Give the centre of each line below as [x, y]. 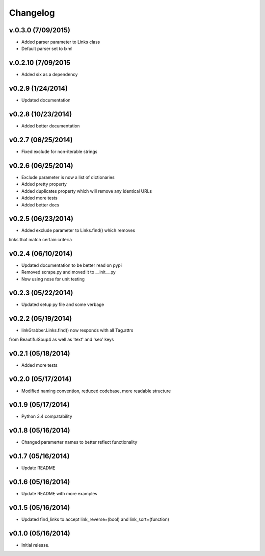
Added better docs [40, 205]
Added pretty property [44, 184]
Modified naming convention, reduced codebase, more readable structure [96, 391]
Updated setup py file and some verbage [63, 304]
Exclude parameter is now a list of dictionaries [68, 177]
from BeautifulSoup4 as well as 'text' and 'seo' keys [62, 339]
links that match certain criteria [40, 239]
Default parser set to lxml [47, 49]
